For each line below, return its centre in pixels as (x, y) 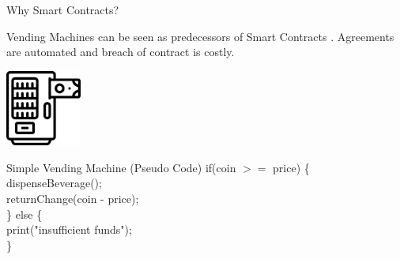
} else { (25, 214)
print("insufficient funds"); (69, 229)
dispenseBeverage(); (54, 183)
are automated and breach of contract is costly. (121, 52)
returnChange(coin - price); (73, 199)
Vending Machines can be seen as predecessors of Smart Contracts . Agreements (200, 36)
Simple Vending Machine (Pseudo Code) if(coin (121, 167)
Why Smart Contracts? (63, 9)
